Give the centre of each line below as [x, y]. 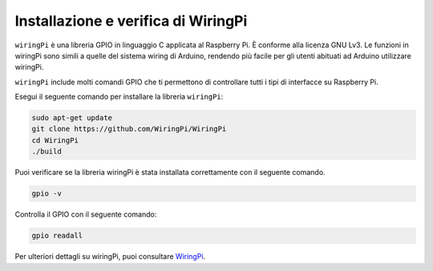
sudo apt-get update [72, 118]
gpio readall [57, 236]
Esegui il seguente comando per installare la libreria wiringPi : [119, 97]
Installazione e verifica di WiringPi [131, 21]
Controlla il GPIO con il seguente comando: [86, 214]
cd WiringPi [55, 140]
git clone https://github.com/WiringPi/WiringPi [129, 129]
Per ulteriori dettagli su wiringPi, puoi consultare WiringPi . [110, 257]
